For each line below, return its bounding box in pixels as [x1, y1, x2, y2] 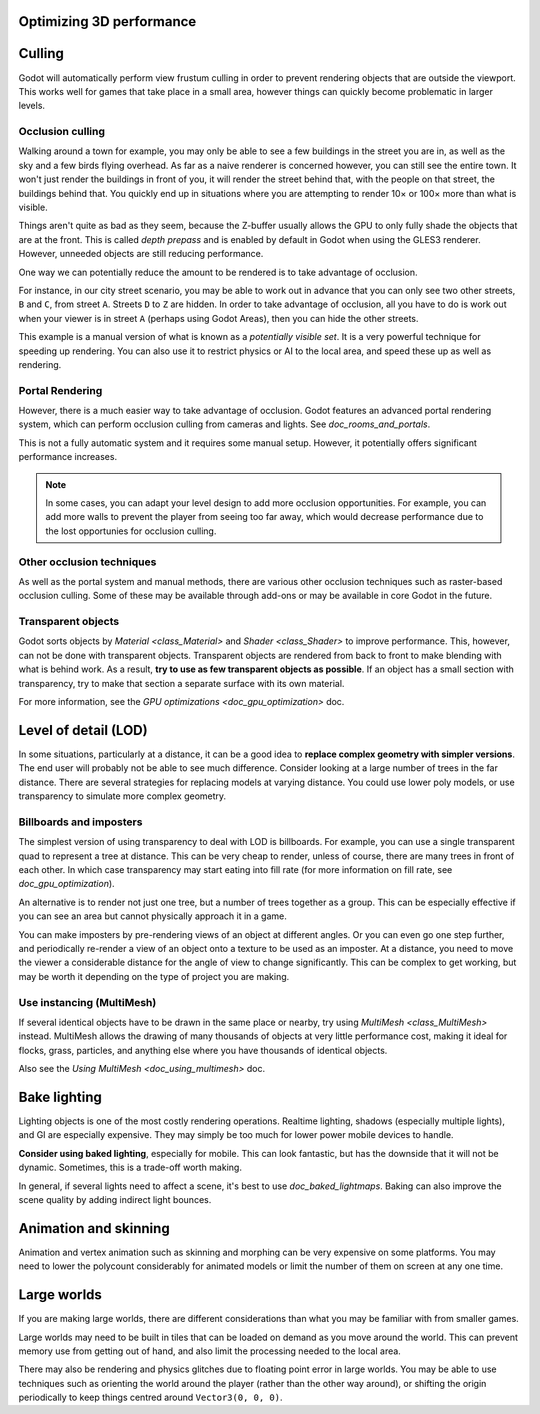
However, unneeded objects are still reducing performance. [18, 248, 264, 260]
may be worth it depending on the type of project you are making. [18, 970, 290, 982]
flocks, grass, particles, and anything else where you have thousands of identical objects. [18, 1044, 388, 1056]
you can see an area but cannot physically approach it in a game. [18, 910, 287, 922]
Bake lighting [18, 1088, 102, 1105]
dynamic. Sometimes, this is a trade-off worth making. [18, 1161, 242, 1174]
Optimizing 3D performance [18, 13, 197, 30]
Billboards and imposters [18, 815, 143, 829]
